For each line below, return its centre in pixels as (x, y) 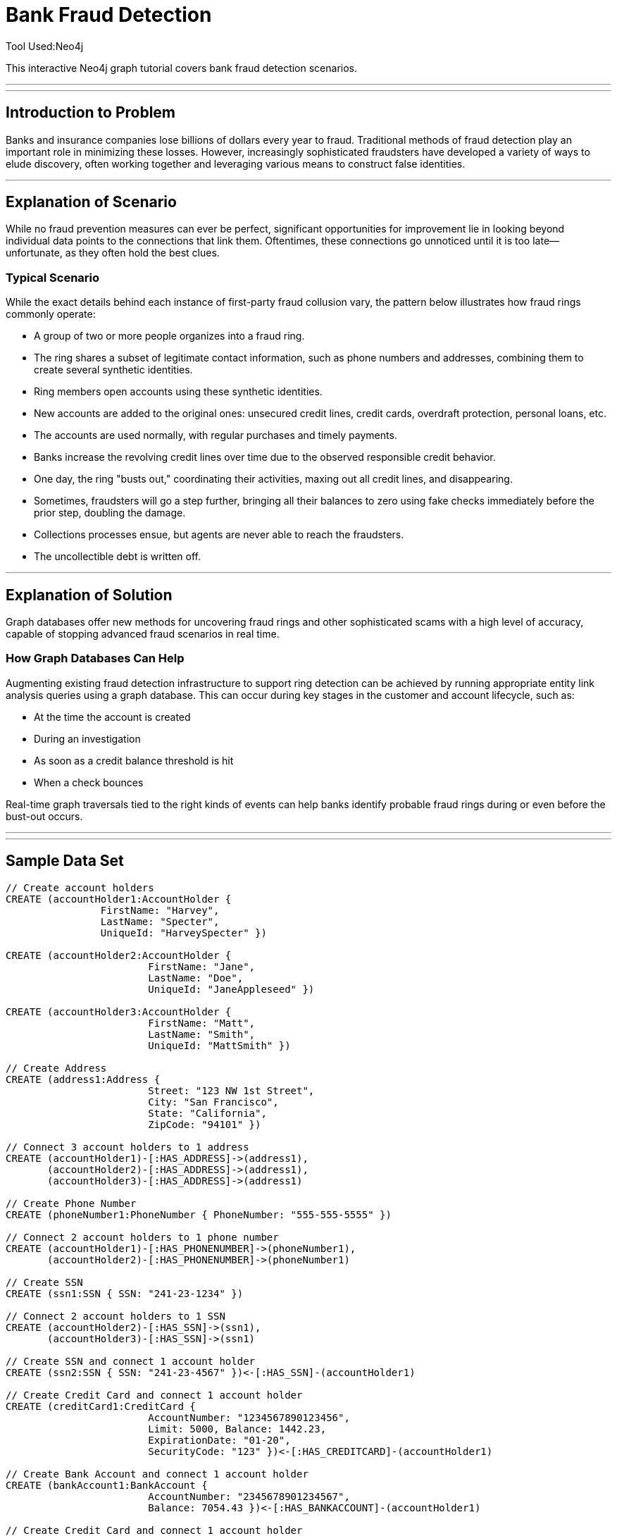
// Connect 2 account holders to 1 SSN (116, 1316)
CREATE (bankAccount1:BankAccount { (107, 1485)
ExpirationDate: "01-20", (219, 1440)
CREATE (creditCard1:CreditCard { (101, 1406)
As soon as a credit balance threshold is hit (134, 760)
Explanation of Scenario (91, 202)
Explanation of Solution (89, 595)
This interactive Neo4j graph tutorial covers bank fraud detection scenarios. (182, 68)
